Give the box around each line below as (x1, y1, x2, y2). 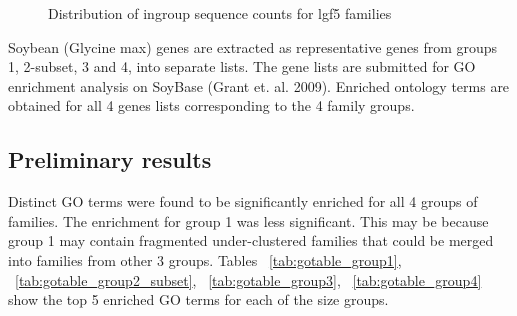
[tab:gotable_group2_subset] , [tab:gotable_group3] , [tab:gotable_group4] (15, 269, 482, 290)
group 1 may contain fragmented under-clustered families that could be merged (8, 230, 494, 251)
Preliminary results (8, 144, 212, 175)
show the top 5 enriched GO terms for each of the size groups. (8, 289, 389, 310)
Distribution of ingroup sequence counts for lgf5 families (48, 3, 392, 23)
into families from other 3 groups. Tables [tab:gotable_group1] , (8, 249, 402, 270)
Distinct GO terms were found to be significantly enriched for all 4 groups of (8, 191, 478, 212)
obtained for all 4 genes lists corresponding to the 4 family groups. (8, 95, 415, 116)
